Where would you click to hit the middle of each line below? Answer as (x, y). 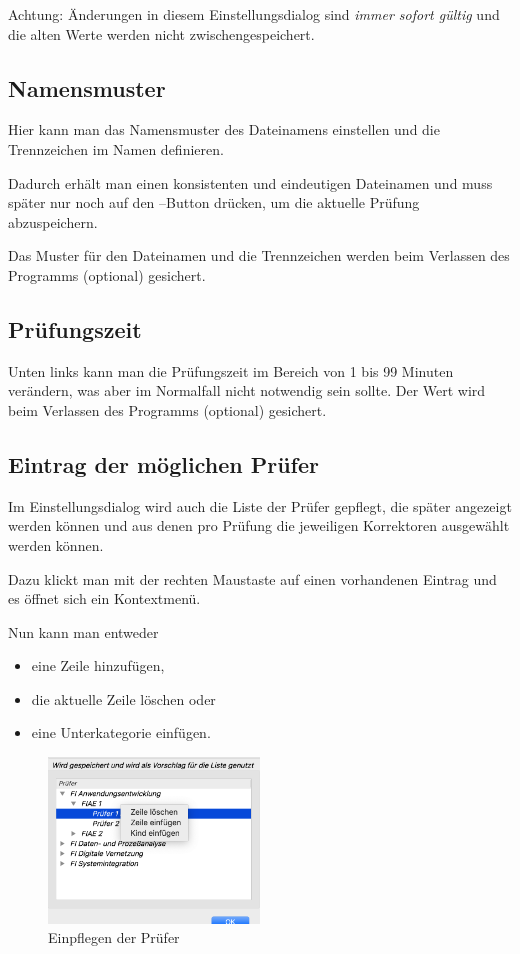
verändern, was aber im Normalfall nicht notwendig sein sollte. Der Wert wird (247, 390)
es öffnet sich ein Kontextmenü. (104, 598)
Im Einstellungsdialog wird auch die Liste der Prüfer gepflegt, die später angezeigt (260, 505)
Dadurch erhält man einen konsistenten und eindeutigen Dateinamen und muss (250, 182)
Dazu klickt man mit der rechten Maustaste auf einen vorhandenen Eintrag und (252, 578)
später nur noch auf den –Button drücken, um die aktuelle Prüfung (214, 202)
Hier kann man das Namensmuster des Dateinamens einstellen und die (224, 129)
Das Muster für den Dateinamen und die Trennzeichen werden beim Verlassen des (259, 255)
